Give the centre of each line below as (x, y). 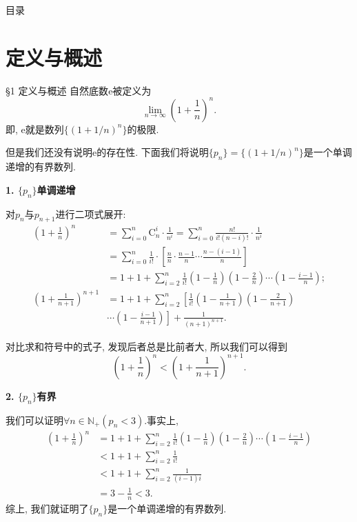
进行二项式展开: (91, 213)
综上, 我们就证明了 (47, 508)
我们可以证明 (34, 420)
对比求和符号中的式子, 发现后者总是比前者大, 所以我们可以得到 (147, 346)
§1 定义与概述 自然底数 (57, 90)
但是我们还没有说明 (49, 152)
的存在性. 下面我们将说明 (153, 152)
